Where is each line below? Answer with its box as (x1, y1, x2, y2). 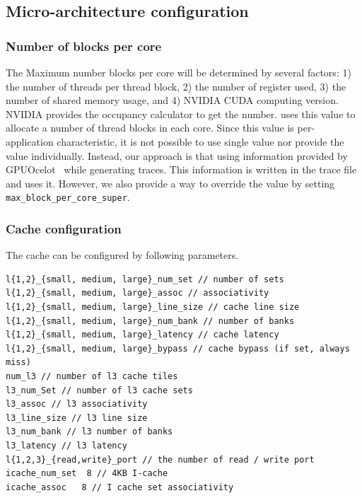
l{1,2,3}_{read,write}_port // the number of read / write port (6, 454, 315, 465)
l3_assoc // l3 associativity (6, 399, 148, 410)
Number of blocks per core (6, 37, 162, 54)
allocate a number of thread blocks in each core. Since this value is (6, 120, 294, 135)
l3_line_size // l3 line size (6, 412, 148, 423)
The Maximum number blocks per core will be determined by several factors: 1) (6, 65, 351, 79)
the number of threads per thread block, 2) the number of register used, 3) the (6, 79, 346, 93)
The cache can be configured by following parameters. (6, 248, 239, 262)
